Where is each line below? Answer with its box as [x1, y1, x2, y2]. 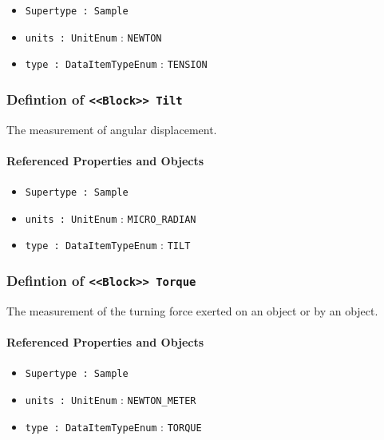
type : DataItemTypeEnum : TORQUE [25, 418, 202, 434]
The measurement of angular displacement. [6, 121, 217, 137]
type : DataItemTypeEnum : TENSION [25, 55, 208, 72]
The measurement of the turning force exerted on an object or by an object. [6, 302, 378, 319]
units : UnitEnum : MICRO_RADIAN [25, 209, 196, 226]
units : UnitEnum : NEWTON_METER [25, 390, 196, 407]
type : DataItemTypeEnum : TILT [25, 236, 191, 253]
